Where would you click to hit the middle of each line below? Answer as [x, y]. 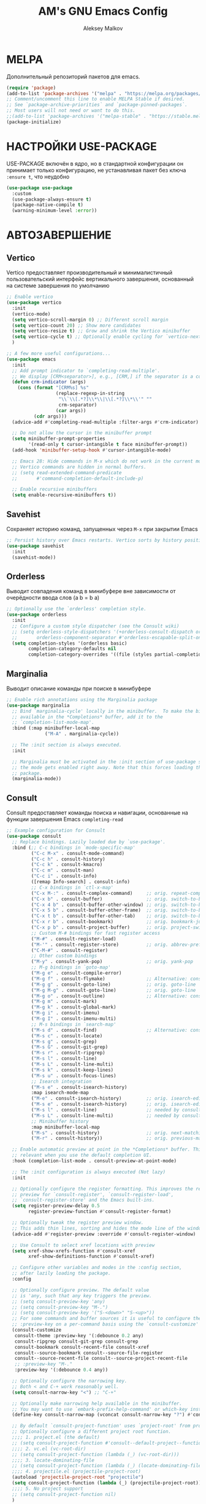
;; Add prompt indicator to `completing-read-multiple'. [86, 370]
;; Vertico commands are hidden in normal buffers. [79, 467]
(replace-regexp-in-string [90, 394]
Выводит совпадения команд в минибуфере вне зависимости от [91, 591]
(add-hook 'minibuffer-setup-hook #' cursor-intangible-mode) [92, 450]
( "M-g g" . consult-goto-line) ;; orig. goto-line [113, 984]
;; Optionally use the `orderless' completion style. [77, 609]
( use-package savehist [35, 546]
